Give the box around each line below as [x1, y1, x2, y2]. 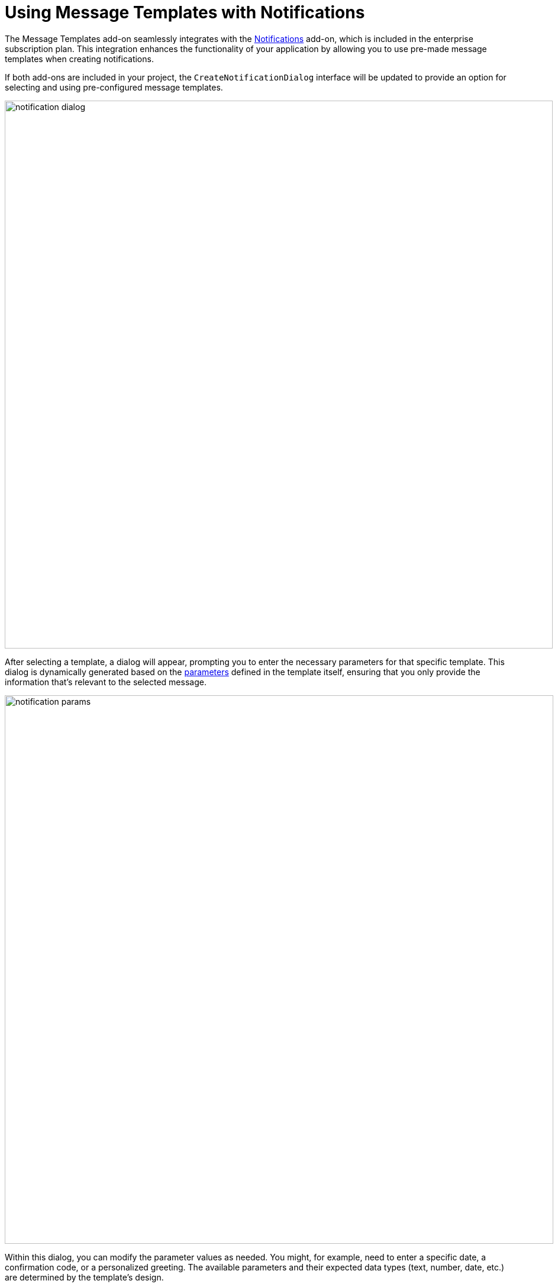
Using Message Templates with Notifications [5, 2, 365, 22]
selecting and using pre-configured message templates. [5, 82, 223, 92]
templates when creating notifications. [5, 53, 154, 64]
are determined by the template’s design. [5, 1272, 164, 1282]
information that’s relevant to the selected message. [5, 676, 207, 687]
